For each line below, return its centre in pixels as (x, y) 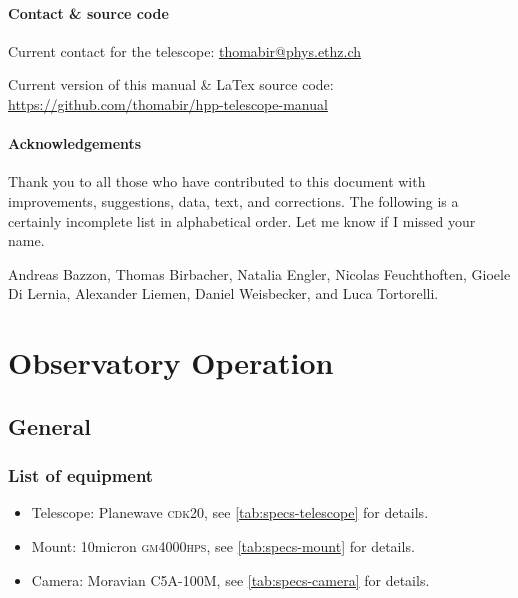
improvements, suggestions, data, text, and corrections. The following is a (233, 200)
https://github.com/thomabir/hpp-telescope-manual (168, 103)
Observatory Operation (171, 362)
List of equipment (81, 475)
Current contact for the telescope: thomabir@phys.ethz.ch (185, 50)
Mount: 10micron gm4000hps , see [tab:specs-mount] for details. (223, 545)
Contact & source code (88, 12)
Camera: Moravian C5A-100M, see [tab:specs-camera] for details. (230, 579)
